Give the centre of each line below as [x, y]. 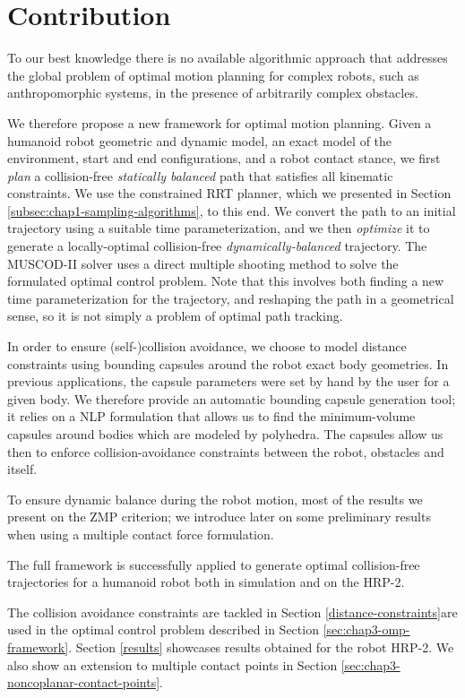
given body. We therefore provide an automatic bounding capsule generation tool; [232, 398]
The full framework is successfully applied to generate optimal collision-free [214, 564]
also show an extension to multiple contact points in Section [172, 664]
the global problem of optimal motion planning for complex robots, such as [213, 75]
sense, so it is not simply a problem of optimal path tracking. [175, 316]
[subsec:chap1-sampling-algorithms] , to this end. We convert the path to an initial [232, 210]
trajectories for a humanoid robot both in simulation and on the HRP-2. [206, 582]
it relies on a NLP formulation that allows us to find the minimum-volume [211, 416]
